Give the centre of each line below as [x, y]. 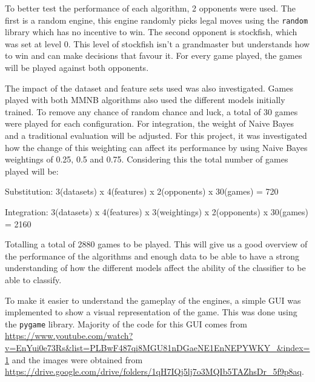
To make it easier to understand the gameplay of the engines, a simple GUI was [153, 300]
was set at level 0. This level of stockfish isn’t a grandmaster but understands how [157, 43]
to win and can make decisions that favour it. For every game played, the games [154, 55]
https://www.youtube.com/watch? [69, 336]
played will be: [32, 171]
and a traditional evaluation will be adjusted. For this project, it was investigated [156, 135]
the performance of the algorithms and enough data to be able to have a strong [152, 256]
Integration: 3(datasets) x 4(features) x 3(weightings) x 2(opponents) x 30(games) [157, 211]
